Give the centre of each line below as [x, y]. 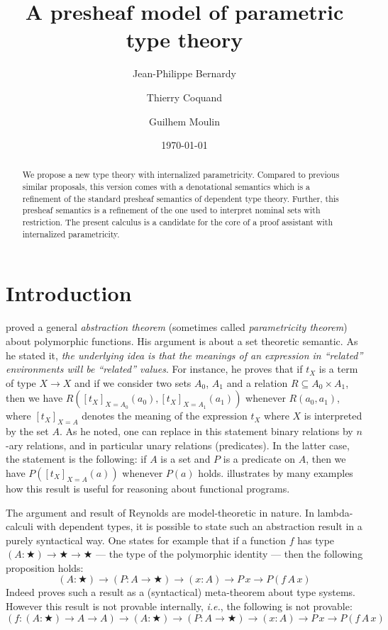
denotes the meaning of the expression [165, 416]
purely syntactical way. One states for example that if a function [146, 540]
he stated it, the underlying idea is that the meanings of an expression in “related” [184, 355]
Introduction [69, 293]
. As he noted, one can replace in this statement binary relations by [206, 431]
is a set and [185, 459]
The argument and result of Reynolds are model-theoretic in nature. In [160, 512]
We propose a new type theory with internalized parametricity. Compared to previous [181, 175]
